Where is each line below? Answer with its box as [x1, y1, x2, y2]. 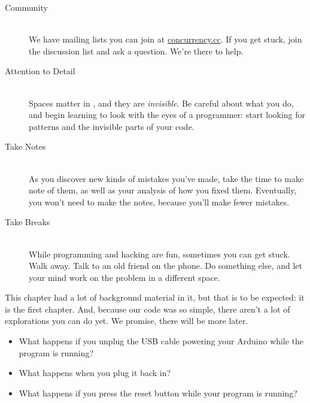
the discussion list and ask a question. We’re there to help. [29, 44, 244, 57]
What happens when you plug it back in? [19, 366, 171, 379]
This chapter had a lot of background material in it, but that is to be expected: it [5, 291, 305, 304]
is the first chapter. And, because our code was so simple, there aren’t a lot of [5, 302, 290, 315]
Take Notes [5, 140, 46, 153]
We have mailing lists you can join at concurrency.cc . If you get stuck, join [29, 33, 302, 46]
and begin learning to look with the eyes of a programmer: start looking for [29, 108, 306, 121]
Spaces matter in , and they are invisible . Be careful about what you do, [29, 96, 294, 109]
